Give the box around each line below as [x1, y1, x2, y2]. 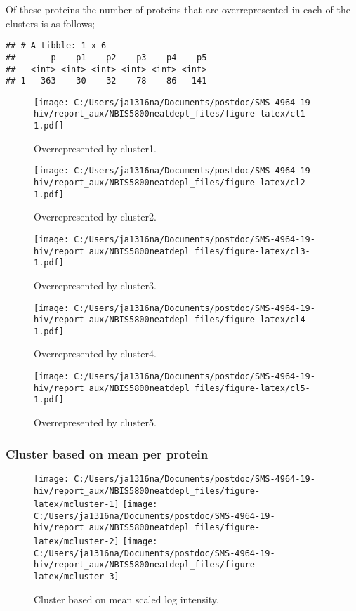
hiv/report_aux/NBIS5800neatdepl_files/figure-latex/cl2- [34, 178, 310, 188]
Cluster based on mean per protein [6, 445, 209, 462]
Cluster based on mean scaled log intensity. [34, 591, 219, 606]
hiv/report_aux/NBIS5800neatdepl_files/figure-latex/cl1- [34, 109, 310, 119]
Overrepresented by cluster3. [34, 277, 157, 292]
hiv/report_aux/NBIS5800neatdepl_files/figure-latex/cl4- [34, 315, 310, 325]
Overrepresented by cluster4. [34, 346, 157, 361]
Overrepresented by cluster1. [34, 140, 157, 155]
